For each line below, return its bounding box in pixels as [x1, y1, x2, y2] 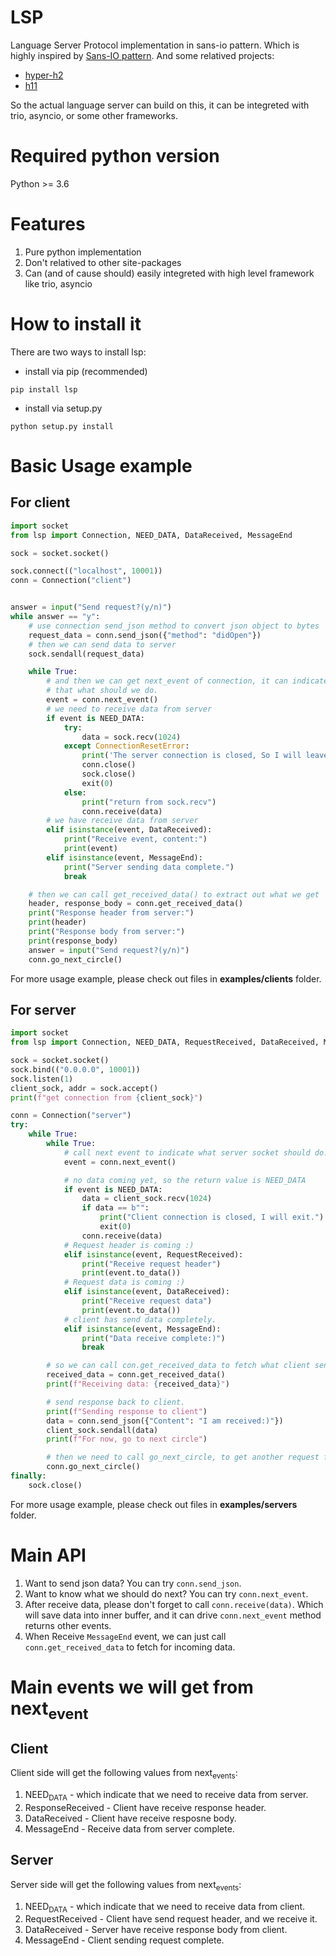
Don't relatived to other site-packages [24, 256, 182, 268]
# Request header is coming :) [63, 1240, 195, 1250]
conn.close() [81, 760, 137, 770]
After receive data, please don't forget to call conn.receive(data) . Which [24, 1598, 324, 1610]
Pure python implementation [24, 246, 142, 258]
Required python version [10, 145, 220, 168]
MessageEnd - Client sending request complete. [24, 1934, 225, 1946]
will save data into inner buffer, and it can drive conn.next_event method [24, 1609, 322, 1621]
